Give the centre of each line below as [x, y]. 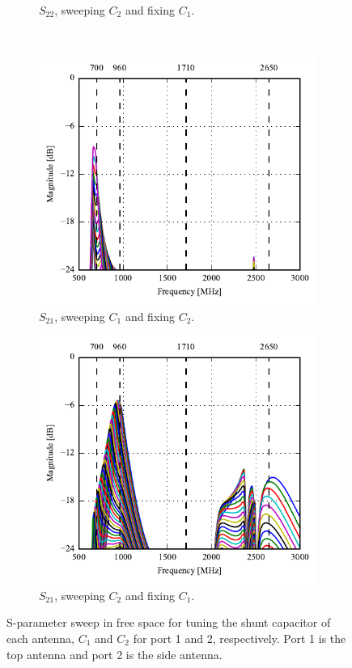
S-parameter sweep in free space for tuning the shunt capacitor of [169, 622]
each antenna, [40, 638]
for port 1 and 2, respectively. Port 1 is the [240, 638]
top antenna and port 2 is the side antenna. [115, 654]
